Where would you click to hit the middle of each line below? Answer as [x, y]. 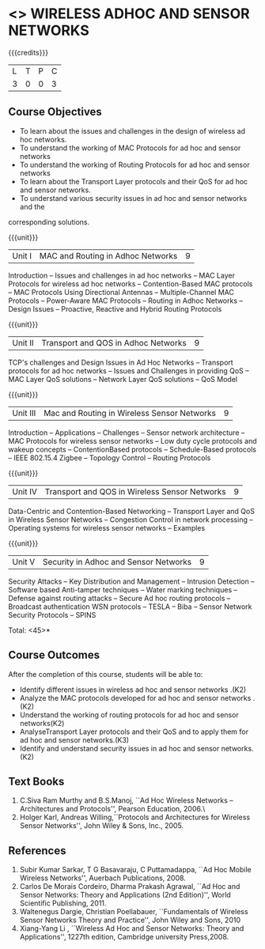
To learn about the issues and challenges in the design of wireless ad [132, 130]
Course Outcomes [54, 655]
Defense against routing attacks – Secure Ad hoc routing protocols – [119, 598]
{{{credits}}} [28, 52]
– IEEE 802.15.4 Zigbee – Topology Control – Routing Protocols [110, 457]
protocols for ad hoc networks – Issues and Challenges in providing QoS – [129, 371]
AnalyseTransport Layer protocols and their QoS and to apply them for [134, 732]
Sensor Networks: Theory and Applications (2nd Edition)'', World [125, 895]
